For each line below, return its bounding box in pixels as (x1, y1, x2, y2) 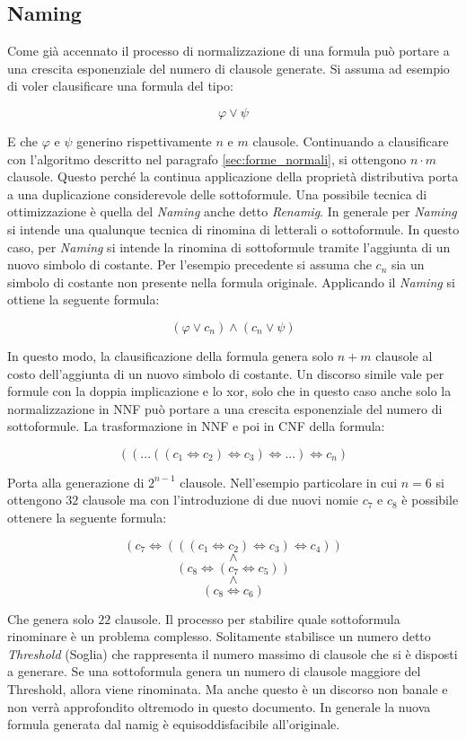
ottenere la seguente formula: (7, 508, 167, 527)
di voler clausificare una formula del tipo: (7, 76, 233, 95)
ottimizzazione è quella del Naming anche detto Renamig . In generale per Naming (7, 202, 457, 221)
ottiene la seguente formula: (7, 290, 160, 309)
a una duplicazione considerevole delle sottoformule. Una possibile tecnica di (7, 184, 427, 203)
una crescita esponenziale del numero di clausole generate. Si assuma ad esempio (7, 58, 450, 77)
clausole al (375, 346, 433, 365)
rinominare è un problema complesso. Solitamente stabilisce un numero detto (7, 627, 431, 646)
